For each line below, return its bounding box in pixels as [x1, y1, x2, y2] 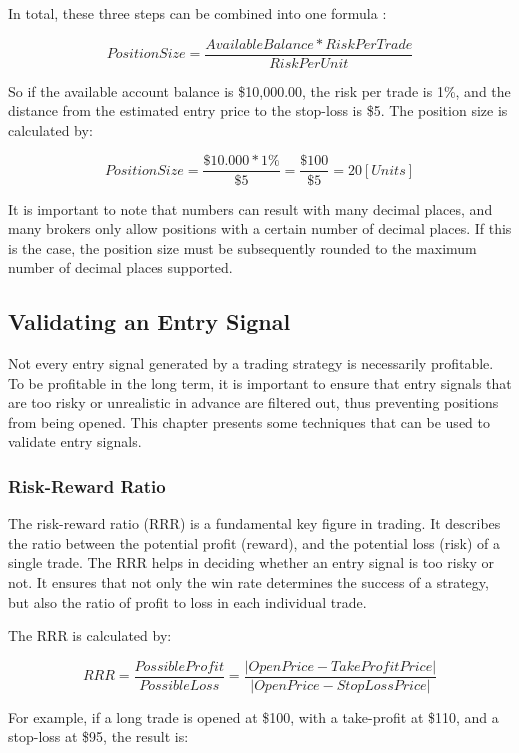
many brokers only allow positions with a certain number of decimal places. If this [8, 218, 512, 239]
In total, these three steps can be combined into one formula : [8, 3, 387, 23]
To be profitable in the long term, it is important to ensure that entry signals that [8, 372, 512, 393]
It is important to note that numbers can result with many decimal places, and [8, 198, 493, 219]
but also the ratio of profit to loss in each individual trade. [8, 591, 367, 612]
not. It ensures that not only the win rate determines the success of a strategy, [8, 572, 489, 593]
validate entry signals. [8, 431, 142, 452]
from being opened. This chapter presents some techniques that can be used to [8, 411, 490, 432]
